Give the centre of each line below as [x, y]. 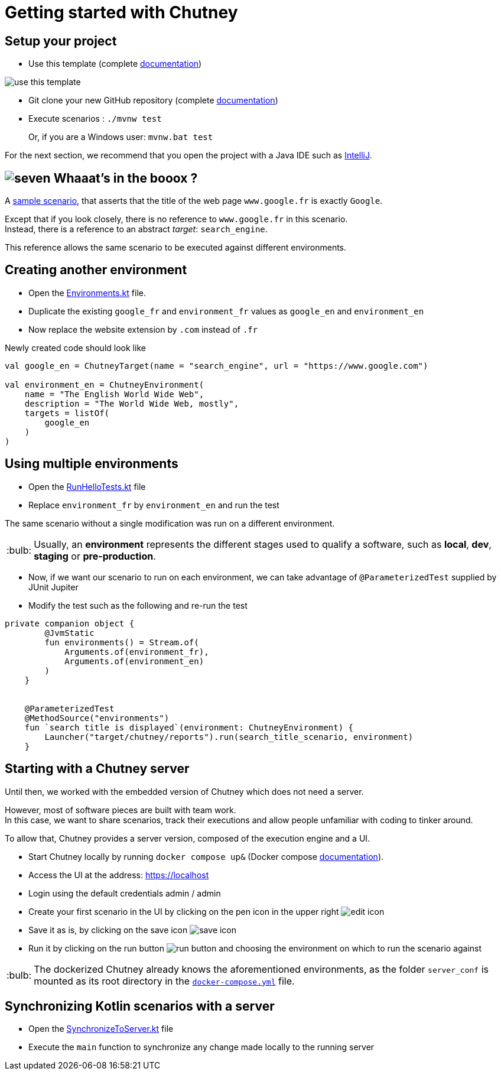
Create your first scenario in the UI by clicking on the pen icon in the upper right [184, 911]
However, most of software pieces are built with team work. [121, 810]
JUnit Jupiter [53, 587]
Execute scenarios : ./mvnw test [95, 119]
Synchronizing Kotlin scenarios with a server [140, 1006]
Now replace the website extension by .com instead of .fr [143, 329]
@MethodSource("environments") [97, 718]
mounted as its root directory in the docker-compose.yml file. [164, 981]
